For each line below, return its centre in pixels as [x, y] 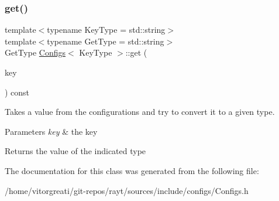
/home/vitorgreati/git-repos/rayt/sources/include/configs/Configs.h [127, 190]
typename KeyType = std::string [106, 30]
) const [17, 92]
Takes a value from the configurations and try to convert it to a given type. [140, 112]
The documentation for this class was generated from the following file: [132, 170]
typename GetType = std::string [106, 41]
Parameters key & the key [51, 131]
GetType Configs [35, 52]
